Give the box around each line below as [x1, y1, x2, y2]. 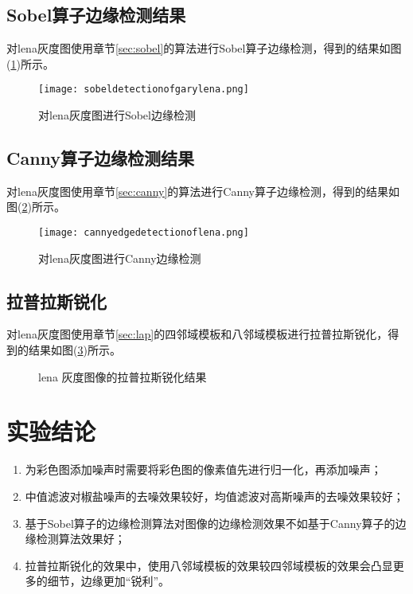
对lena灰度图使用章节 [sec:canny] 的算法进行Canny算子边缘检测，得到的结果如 [6, 182, 400, 199]
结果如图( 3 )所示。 [28, 342, 121, 358]
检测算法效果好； [36, 530, 126, 547]
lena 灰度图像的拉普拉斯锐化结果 [38, 368, 207, 385]
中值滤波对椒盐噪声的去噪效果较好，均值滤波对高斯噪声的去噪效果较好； [25, 487, 404, 504]
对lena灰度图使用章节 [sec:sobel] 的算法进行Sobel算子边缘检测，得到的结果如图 [6, 40, 402, 57]
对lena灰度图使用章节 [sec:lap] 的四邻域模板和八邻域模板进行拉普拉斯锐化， [6, 326, 388, 342]
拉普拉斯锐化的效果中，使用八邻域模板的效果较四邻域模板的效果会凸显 [25, 557, 393, 573]
